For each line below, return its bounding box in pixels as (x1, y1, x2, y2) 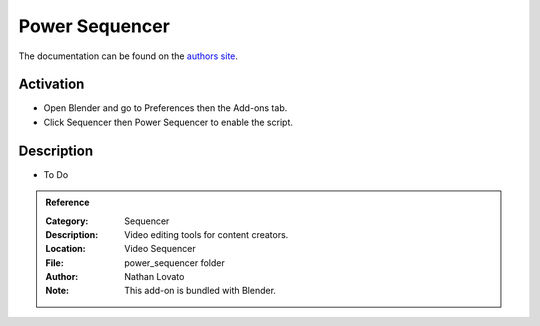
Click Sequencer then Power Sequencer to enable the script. (43, 116, 294, 128)
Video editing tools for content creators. (124, 228, 289, 240)
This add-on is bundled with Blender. (124, 285, 277, 297)
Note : (45, 285, 70, 297)
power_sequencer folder (124, 256, 225, 269)
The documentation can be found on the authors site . (18, 50, 239, 62)
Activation (18, 76, 85, 93)
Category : (45, 215, 89, 227)
